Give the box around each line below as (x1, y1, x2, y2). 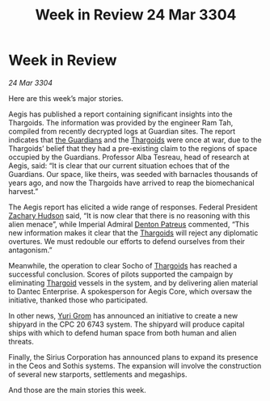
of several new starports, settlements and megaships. (8, 369, 188, 379)
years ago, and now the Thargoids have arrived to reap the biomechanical (8, 178, 255, 188)
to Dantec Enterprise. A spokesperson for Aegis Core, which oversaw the (8, 286, 252, 296)
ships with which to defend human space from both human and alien (8, 327, 237, 337)
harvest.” (8, 186, 39, 196)
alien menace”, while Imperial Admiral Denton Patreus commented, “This (8, 219, 250, 229)
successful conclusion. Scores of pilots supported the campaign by (8, 269, 234, 279)
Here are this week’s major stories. (8, 93, 124, 103)
